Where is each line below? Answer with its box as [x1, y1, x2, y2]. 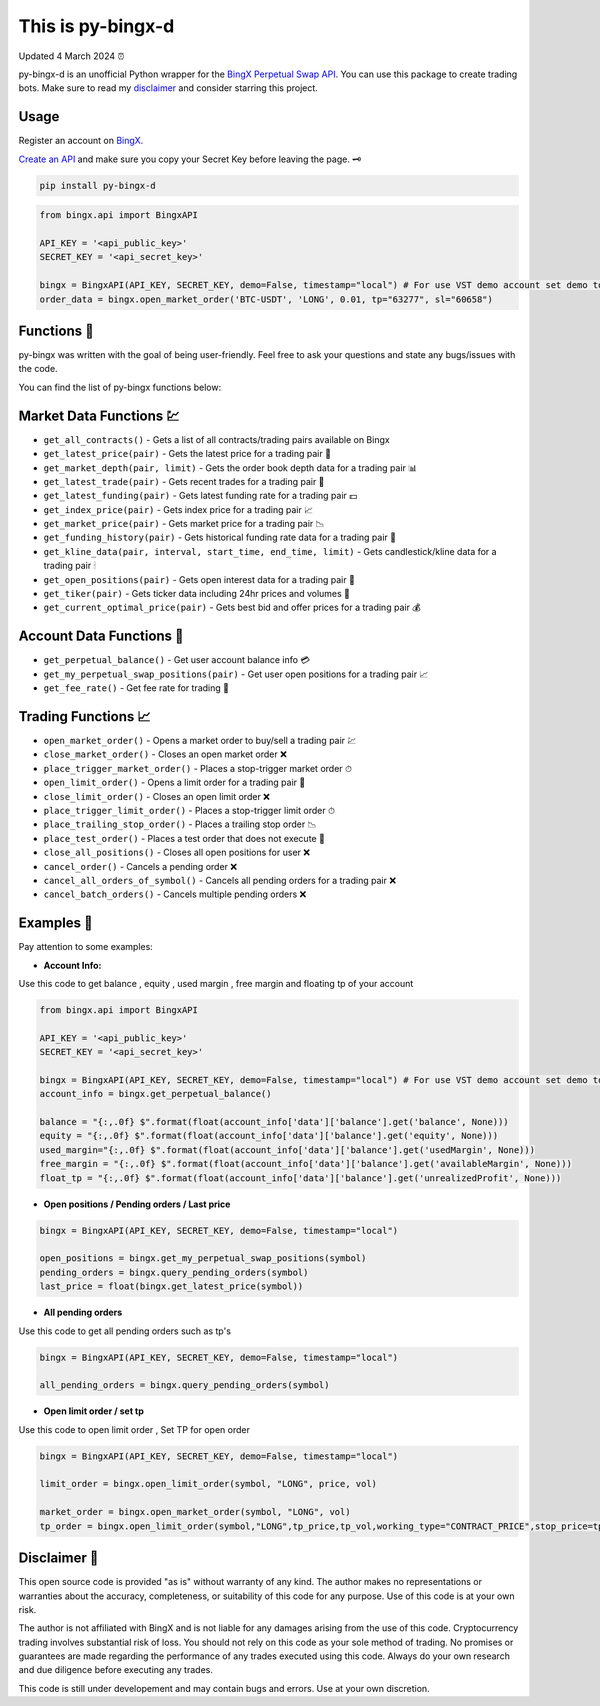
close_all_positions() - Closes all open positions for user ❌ [43, 846, 310, 859]
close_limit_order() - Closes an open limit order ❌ [43, 790, 270, 802]
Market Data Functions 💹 [18, 407, 180, 424]
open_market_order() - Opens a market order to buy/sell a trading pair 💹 [43, 735, 357, 746]
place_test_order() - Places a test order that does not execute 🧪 [43, 832, 325, 844]
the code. [18, 363, 59, 375]
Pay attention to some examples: [18, 941, 154, 953]
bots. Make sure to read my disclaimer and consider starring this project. [18, 82, 319, 94]
